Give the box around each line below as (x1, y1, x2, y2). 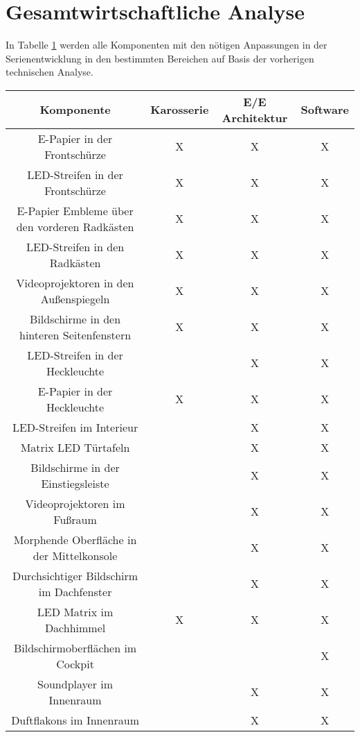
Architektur (222, 109, 288, 126)
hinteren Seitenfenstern (19, 326, 132, 343)
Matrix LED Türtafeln (20, 439, 130, 455)
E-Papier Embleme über (17, 202, 134, 219)
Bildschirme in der (30, 459, 120, 475)
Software (300, 101, 349, 118)
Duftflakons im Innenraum (11, 711, 139, 728)
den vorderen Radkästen (16, 218, 134, 235)
